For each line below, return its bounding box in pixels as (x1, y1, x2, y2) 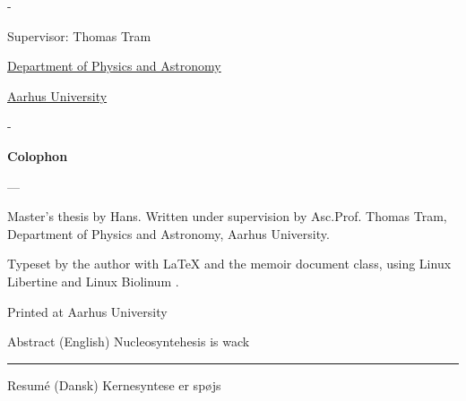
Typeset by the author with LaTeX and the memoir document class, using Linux (7, 254, 452, 273)
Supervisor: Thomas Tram (7, 26, 151, 45)
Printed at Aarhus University (7, 302, 168, 320)
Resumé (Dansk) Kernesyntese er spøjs (7, 375, 221, 394)
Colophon (7, 146, 68, 165)
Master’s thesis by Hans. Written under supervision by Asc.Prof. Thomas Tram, (7, 207, 447, 226)
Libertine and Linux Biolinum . (7, 271, 179, 290)
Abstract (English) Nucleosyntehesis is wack (7, 332, 250, 351)
